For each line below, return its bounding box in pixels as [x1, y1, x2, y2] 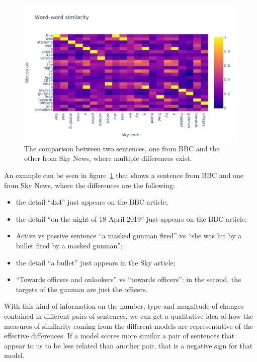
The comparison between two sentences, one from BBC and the [24, 143, 220, 153]
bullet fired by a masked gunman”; [16, 240, 123, 251]
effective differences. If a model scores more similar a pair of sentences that [4, 330, 235, 341]
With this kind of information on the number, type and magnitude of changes [4, 301, 244, 311]
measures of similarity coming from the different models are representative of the [4, 320, 253, 331]
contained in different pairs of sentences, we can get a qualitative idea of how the [4, 311, 253, 321]
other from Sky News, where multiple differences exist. [24, 153, 192, 163]
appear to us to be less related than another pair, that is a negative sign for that [4, 340, 253, 350]
